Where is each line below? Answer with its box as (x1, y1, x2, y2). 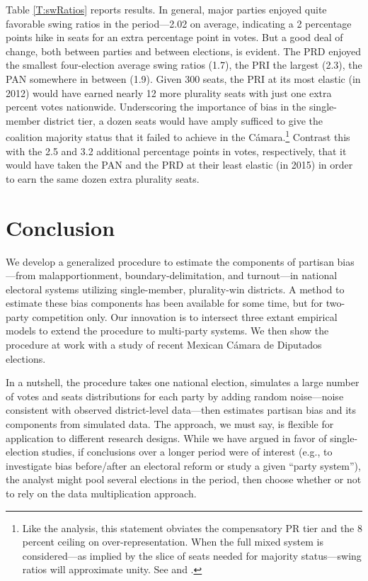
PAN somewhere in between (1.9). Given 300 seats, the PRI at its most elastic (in (6, 71, 361, 86)
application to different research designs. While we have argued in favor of (6, 430, 327, 445)
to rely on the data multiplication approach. (6, 486, 197, 500)
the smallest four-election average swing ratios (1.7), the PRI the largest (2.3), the (6, 57, 362, 72)
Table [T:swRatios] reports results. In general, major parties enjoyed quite (6, 2, 327, 16)
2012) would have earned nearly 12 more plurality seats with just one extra (6, 85, 332, 100)
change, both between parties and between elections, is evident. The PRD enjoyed (6, 43, 362, 58)
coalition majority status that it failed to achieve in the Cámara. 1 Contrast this (6, 128, 350, 144)
